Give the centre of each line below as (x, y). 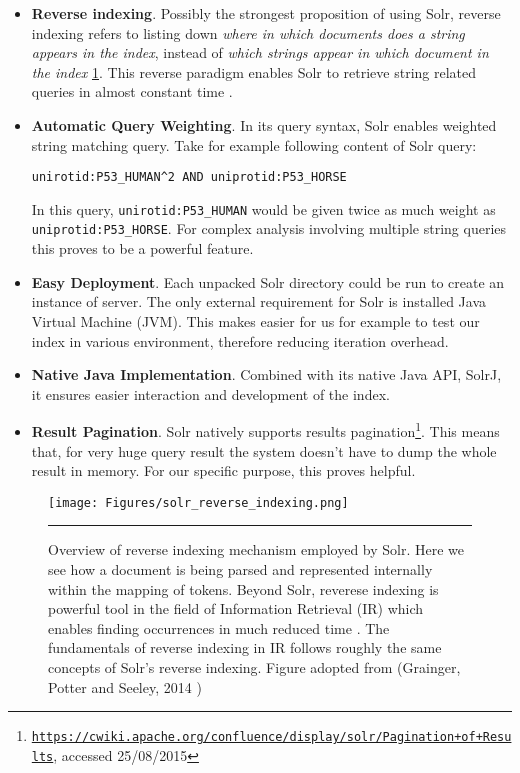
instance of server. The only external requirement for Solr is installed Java (259, 301)
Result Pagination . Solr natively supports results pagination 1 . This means (265, 429)
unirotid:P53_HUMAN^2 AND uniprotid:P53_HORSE (189, 177)
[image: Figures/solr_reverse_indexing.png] (198, 502)
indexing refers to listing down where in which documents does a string (248, 32)
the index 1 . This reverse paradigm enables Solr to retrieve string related (254, 71)
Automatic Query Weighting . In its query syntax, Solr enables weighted (264, 124)
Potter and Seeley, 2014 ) (125, 686)
